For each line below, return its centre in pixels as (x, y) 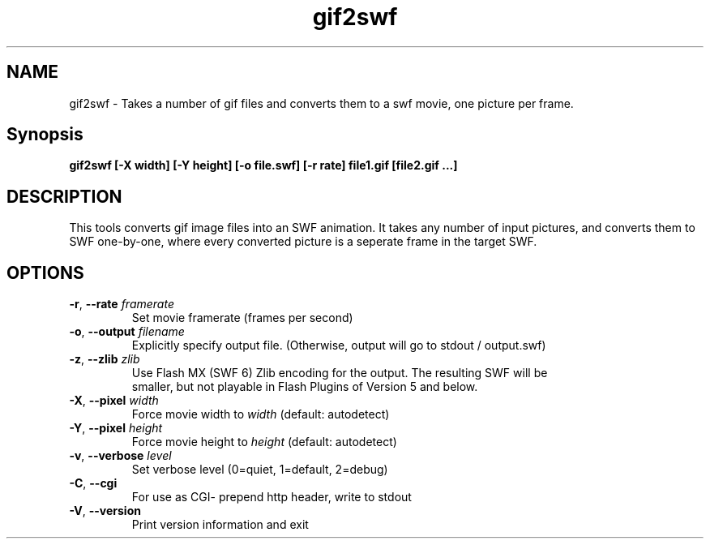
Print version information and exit (220, 525)
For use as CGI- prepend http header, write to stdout (272, 497)
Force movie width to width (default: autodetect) (261, 414)
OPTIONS (45, 272)
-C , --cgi (93, 483)
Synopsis (45, 135)
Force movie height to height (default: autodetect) (264, 442)
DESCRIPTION (64, 196)
